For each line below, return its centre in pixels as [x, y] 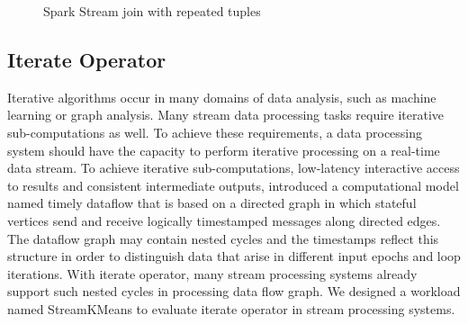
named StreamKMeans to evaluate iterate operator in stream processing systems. [231, 308]
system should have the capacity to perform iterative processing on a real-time [224, 150]
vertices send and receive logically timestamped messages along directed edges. [224, 220]
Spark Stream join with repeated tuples [152, 11]
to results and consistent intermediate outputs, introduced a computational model [233, 185]
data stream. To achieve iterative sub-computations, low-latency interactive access [234, 168]
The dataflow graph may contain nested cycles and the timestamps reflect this [223, 238]
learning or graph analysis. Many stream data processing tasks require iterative [226, 115]
